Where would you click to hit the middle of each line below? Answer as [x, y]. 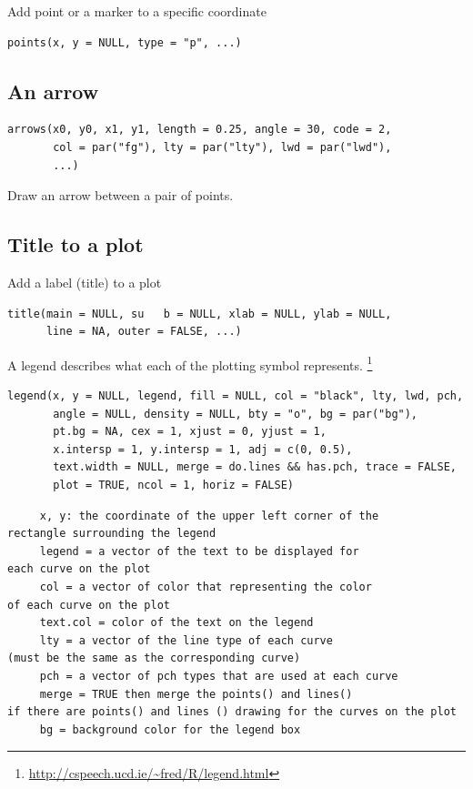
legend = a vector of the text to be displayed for [199, 551]
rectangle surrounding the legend [112, 534]
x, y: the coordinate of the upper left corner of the [209, 516]
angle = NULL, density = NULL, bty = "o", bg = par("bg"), [236, 414]
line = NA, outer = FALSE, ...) [144, 332]
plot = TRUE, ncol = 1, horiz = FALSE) [173, 485]
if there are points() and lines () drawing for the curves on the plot [232, 712]
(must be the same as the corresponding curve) [154, 658]
